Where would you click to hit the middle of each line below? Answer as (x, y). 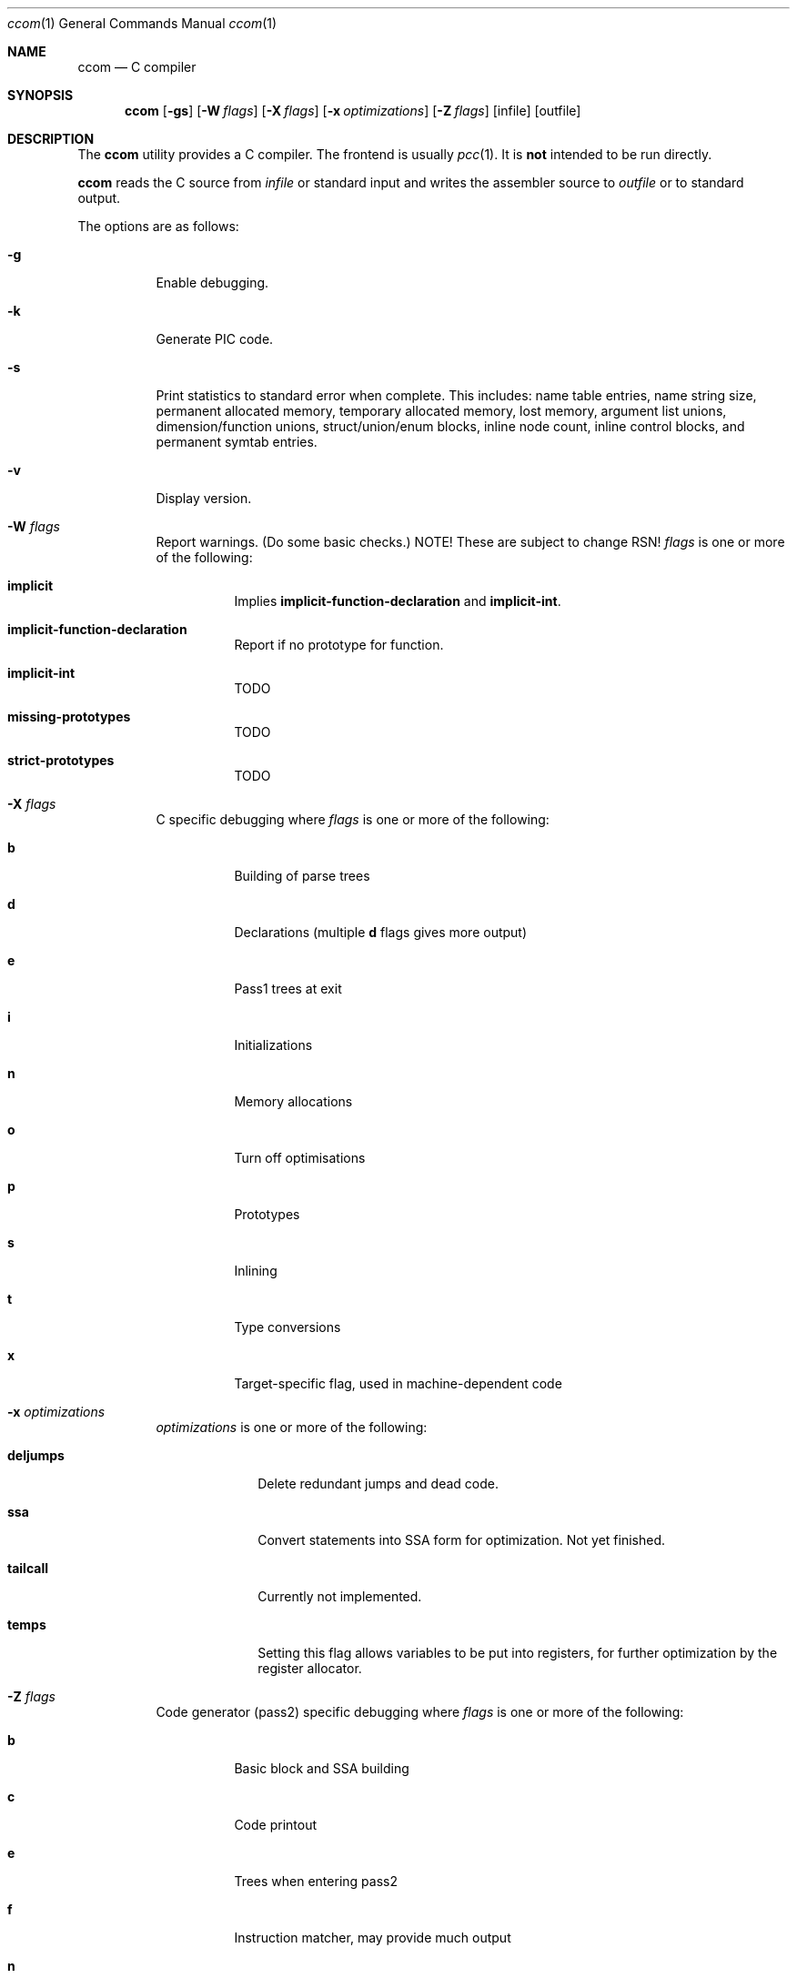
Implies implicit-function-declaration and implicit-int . (398, 601)
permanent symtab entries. (237, 442)
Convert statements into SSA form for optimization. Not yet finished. (462, 1540)
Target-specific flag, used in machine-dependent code (398, 1383)
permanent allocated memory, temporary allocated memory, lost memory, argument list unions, (441, 411)
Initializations (273, 1045)
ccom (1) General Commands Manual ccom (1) (142, 23)
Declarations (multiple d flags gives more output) (381, 932)
